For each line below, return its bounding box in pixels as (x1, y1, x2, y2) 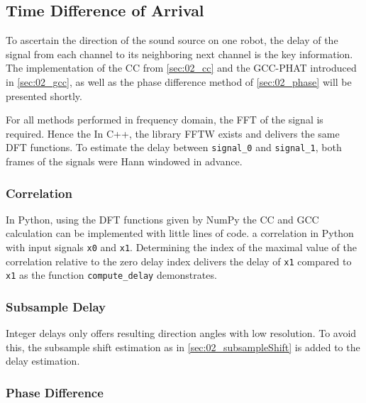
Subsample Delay (6, 297, 106, 315)
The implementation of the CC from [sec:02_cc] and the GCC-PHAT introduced (6, 60, 357, 75)
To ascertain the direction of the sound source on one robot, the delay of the (6, 33, 338, 48)
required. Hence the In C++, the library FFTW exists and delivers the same (6, 126, 340, 140)
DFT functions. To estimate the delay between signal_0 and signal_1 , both (6, 140, 342, 155)
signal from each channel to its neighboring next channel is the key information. (6, 46, 353, 61)
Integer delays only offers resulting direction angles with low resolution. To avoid (6, 326, 357, 341)
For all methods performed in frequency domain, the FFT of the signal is (6, 112, 323, 127)
